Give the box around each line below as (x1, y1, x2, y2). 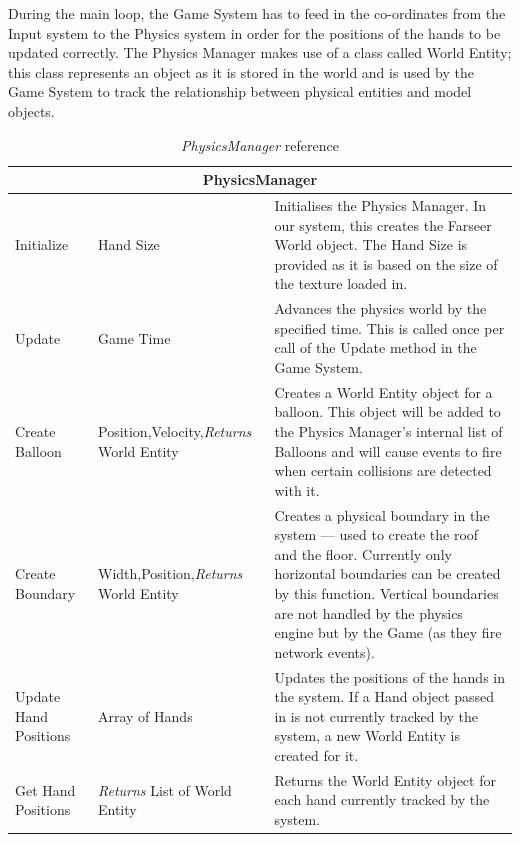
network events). (274, 641, 375, 662)
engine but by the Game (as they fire (274, 622, 502, 643)
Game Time (97, 327, 171, 348)
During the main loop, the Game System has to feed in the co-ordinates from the (8, 3, 506, 23)
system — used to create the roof (274, 524, 479, 545)
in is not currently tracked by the (274, 705, 479, 726)
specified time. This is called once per (274, 317, 505, 338)
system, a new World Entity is (274, 725, 461, 746)
